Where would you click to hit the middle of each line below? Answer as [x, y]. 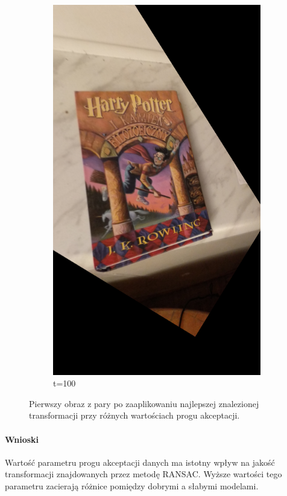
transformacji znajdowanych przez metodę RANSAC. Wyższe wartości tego [143, 474]
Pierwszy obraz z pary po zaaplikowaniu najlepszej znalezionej [144, 403]
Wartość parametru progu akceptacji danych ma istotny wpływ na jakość [140, 462]
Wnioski [22, 439]
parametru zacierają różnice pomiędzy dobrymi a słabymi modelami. [132, 485]
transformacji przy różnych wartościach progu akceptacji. [134, 415]
